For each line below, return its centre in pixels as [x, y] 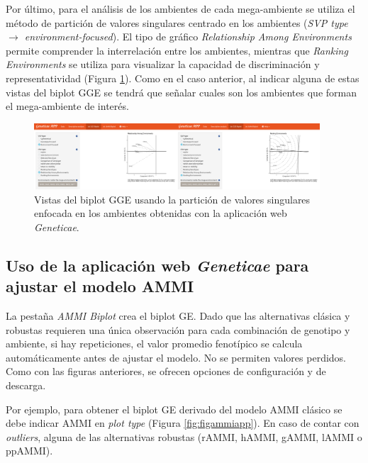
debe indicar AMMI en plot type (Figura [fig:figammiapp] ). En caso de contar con [183, 423]
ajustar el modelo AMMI [100, 286]
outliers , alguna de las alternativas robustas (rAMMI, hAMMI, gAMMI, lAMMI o [184, 436]
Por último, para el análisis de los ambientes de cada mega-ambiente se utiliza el [180, 9]
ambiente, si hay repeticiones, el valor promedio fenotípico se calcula [154, 344]
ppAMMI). [29, 451]
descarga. [26, 385]
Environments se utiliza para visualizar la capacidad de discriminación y [163, 64]
